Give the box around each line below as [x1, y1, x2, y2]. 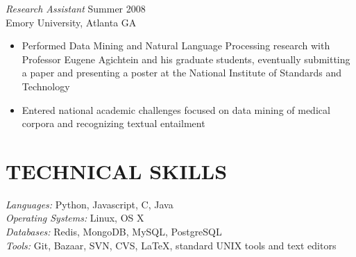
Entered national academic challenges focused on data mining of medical [22, 102, 330, 117]
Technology [22, 78, 70, 93]
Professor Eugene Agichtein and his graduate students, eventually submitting [22, 51, 350, 66]
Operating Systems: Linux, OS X [6, 210, 144, 225]
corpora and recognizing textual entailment [22, 116, 205, 131]
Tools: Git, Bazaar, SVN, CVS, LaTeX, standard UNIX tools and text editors [6, 238, 337, 252]
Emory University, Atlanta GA [6, 15, 137, 29]
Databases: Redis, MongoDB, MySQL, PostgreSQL [6, 224, 222, 239]
